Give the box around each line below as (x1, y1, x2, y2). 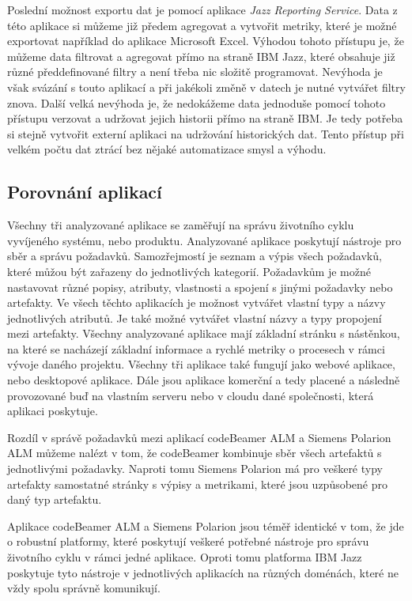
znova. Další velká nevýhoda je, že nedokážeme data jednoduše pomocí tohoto (7, 94, 386, 111)
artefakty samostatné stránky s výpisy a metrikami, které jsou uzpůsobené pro (7, 475, 388, 492)
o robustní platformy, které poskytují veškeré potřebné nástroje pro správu (7, 533, 369, 550)
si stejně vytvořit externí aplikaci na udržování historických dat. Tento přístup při (7, 125, 404, 142)
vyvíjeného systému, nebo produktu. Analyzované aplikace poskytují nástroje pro (7, 232, 402, 248)
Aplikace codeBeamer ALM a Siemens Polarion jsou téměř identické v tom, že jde (7, 517, 404, 534)
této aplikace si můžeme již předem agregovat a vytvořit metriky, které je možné (7, 17, 397, 33)
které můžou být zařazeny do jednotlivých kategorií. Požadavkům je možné (7, 263, 371, 279)
